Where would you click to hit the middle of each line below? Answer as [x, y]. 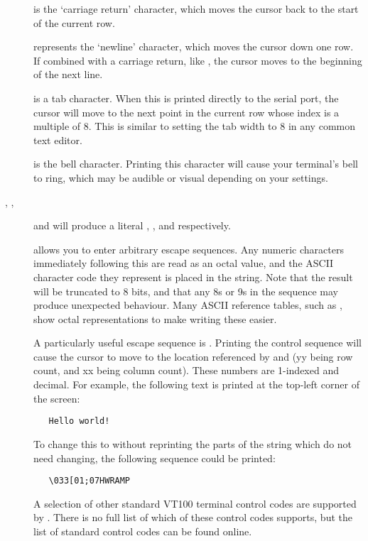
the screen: [57, 398]
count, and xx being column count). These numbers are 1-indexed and [186, 370]
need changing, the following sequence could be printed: [155, 458]
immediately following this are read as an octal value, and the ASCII [184, 263]
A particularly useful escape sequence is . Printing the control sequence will [197, 343]
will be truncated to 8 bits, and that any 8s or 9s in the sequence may [186, 291]
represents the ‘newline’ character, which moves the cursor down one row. [194, 47]
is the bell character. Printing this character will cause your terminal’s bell [196, 164]
